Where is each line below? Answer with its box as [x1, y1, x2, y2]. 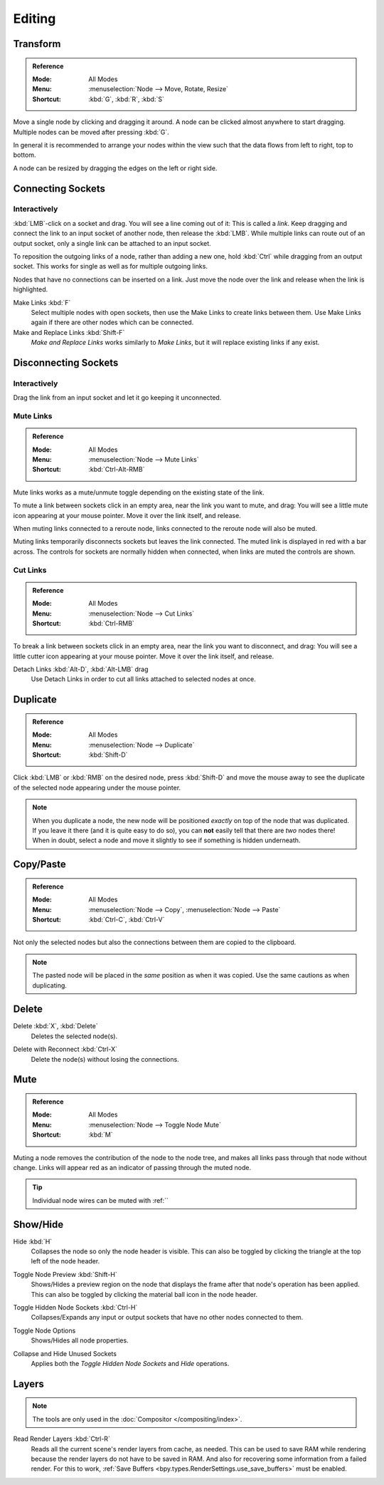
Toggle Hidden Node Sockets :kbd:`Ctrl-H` [13, 1303, 138, 1311]
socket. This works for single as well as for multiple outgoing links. [13, 262, 208, 271]
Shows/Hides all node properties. [31, 1336, 129, 1345]
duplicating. [32, 980, 68, 990]
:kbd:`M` [88, 1130, 113, 1139]
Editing [13, 11, 56, 26]
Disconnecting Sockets [13, 356, 119, 368]
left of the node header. [31, 1257, 100, 1266]
